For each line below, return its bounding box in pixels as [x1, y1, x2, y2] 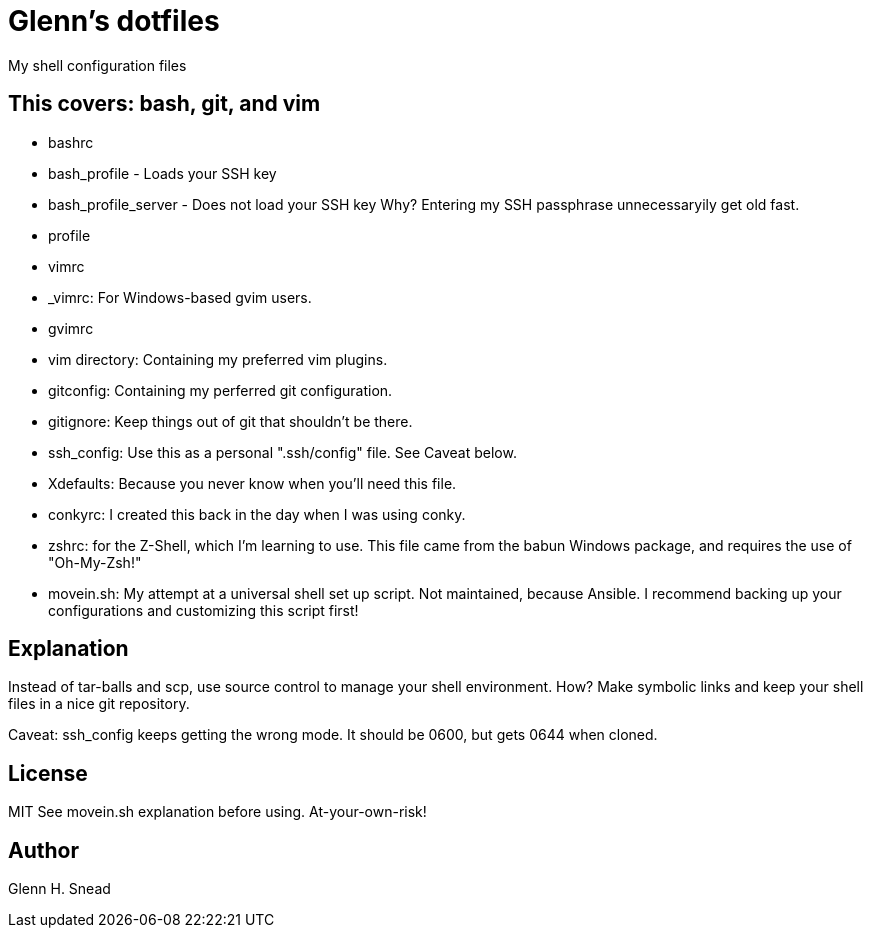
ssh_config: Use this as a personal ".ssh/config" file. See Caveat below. [48, 443, 517, 461]
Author [8, 837, 79, 863]
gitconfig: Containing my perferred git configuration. [48, 381, 393, 399]
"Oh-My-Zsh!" [48, 553, 142, 571]
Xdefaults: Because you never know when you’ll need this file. [48, 474, 457, 492]
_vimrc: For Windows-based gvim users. [48, 288, 312, 306]
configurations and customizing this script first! [48, 601, 359, 619]
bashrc [48, 133, 94, 151]
